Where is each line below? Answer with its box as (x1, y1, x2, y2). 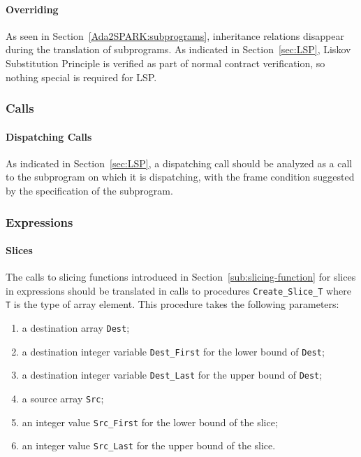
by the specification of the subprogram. (6, 183, 173, 197)
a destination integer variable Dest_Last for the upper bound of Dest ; (22, 367, 323, 382)
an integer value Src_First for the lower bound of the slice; (22, 414, 278, 429)
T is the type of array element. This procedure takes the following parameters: (6, 297, 339, 311)
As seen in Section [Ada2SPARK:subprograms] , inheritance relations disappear (6, 28, 344, 43)
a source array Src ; (22, 391, 104, 406)
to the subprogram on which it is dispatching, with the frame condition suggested (6, 169, 355, 184)
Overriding (6, 1, 59, 16)
